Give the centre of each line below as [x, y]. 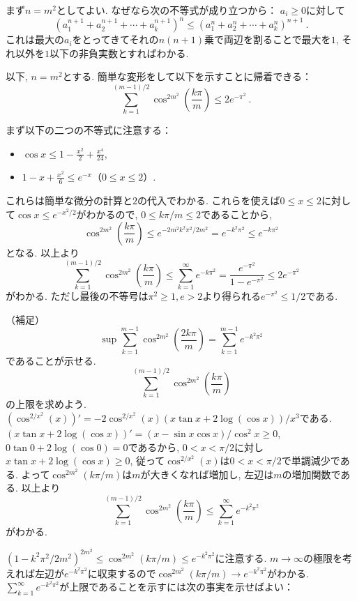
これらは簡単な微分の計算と [69, 200]
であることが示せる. [51, 360]
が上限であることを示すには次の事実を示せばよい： [176, 587]
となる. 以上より [43, 252]
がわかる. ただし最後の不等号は [77, 296]
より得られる [232, 296]
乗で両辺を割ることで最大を [268, 39]
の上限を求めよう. [46, 404]
